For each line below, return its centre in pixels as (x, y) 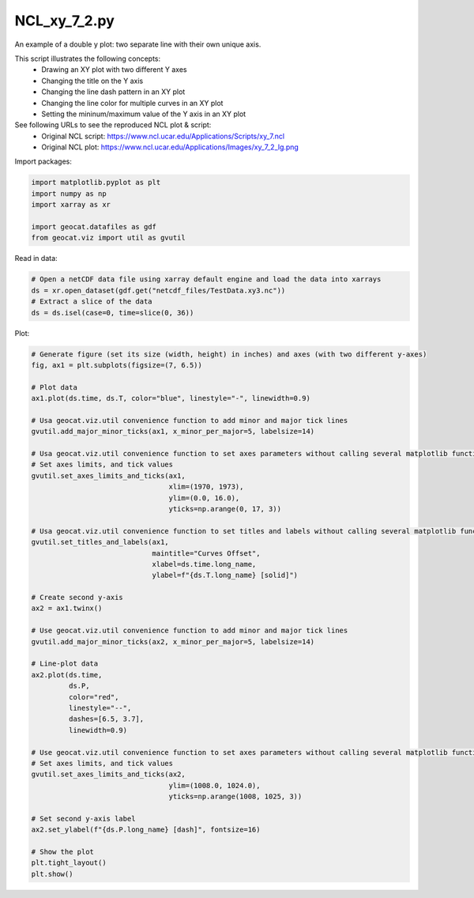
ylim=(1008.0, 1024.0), (214, 785)
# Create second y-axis (77, 598)
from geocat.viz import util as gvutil (108, 238)
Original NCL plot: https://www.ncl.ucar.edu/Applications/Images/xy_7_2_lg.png (170, 147)
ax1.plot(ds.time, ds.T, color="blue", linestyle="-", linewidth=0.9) (171, 398)
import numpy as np (69, 193)
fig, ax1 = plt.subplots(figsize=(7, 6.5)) (117, 365)
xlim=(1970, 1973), (206, 487)
